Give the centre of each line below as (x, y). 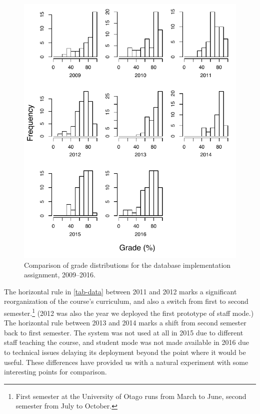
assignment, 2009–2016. (60, 275)
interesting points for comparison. (55, 372)
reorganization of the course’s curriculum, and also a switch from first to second (126, 301)
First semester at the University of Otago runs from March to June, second (131, 396)
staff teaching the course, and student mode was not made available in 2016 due (126, 342)
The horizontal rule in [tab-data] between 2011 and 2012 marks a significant (120, 291)
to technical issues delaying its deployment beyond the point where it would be (125, 352)
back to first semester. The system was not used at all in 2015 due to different (124, 332)
